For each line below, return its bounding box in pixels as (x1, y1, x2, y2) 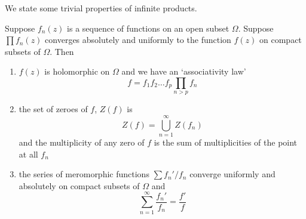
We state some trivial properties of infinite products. (5, 2, 197, 14)
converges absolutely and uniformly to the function (45, 33, 231, 46)
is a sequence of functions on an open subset (67, 21, 229, 34)
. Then (50, 45, 74, 57)
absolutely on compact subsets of (19, 179, 140, 192)
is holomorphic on (44, 65, 110, 78)
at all (19, 147, 38, 160)
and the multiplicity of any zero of (19, 136, 145, 149)
